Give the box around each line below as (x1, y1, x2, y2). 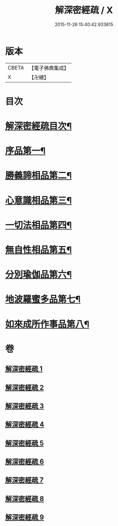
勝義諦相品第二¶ (5, 170, 72, 181)
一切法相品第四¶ (5, 219, 72, 230)
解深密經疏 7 (5, 476, 44, 484)
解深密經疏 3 (5, 401, 44, 410)
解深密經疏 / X (54, 4, 113, 16)
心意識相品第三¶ (5, 194, 72, 206)
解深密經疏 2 (5, 383, 44, 391)
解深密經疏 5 (5, 438, 44, 447)
